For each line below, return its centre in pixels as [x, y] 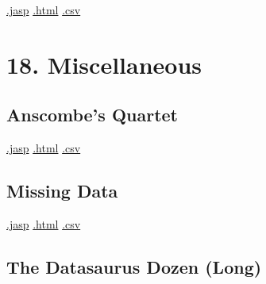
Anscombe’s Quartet [92, 115]
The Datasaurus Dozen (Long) [134, 266]
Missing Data [62, 191]
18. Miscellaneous [104, 64]
